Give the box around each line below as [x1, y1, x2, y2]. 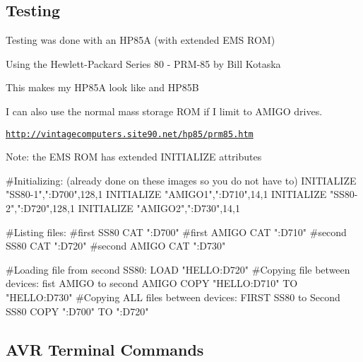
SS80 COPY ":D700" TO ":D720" [6, 303, 149, 318]
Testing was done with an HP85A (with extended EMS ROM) [6, 33, 275, 47]
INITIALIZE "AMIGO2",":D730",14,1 [78, 201, 240, 216]
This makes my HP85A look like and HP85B [6, 80, 199, 95]
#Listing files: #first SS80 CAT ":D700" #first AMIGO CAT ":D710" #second [6, 224, 347, 239]
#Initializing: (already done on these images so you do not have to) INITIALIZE [6, 173, 357, 187]
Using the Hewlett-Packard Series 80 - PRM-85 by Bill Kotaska [6, 56, 281, 71]
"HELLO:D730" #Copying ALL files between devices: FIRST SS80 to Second [6, 289, 340, 304]
